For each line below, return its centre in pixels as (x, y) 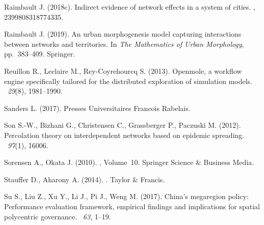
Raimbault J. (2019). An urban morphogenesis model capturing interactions (123, 34)
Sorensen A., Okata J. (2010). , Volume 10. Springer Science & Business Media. (129, 162)
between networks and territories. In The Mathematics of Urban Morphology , (124, 44)
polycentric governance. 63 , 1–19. (58, 216)
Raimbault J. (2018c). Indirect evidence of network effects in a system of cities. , (130, 7)
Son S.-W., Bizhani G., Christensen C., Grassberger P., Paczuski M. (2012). (123, 125)
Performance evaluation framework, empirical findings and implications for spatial (132, 206)
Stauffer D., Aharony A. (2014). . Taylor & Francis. (85, 179)
